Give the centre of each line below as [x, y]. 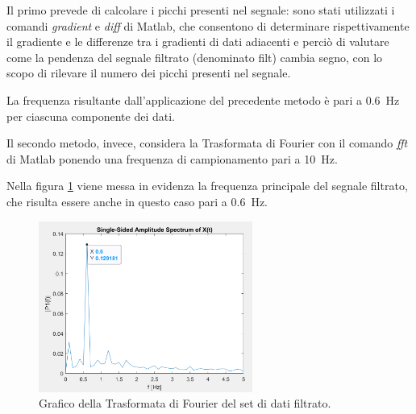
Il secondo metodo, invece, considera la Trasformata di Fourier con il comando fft [207, 143]
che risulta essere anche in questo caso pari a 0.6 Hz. [137, 201]
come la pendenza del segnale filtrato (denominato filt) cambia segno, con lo [195, 57]
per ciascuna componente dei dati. [91, 116]
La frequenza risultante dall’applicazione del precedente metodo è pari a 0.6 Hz [203, 99]
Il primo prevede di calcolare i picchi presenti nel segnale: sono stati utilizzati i [201, 10]
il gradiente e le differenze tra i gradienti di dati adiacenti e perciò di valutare [198, 41]
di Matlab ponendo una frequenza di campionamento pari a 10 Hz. [172, 158]
